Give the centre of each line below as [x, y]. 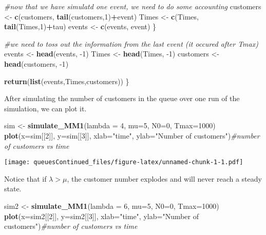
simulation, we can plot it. [45, 108]
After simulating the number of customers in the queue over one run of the [122, 98]
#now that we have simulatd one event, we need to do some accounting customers [133, 6]
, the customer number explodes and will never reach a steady [164, 178]
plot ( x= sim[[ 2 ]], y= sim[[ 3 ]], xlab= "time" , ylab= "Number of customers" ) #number [132, 135]
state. [13, 189]
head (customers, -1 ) [36, 63]
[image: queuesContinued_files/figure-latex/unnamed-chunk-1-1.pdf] [124, 162]
